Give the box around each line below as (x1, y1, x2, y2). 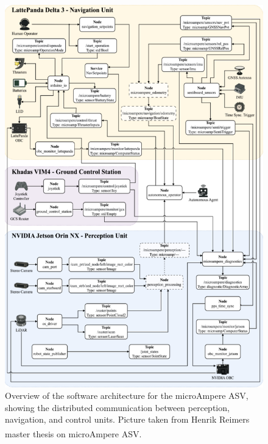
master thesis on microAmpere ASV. (5, 427, 142, 440)
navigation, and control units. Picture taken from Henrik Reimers (5, 413, 250, 426)
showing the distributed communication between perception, (5, 401, 230, 414)
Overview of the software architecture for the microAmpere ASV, (5, 389, 249, 402)
